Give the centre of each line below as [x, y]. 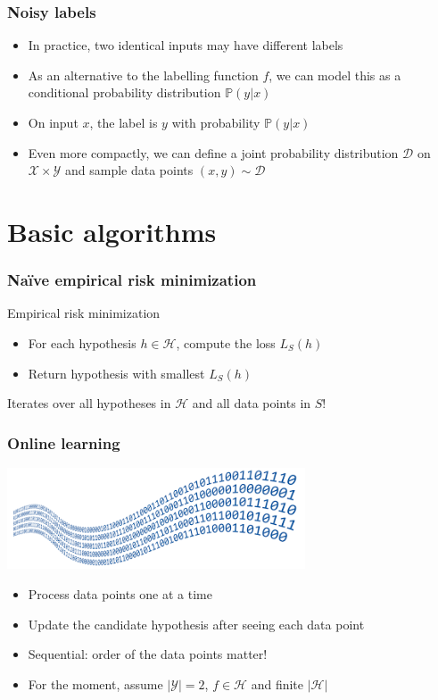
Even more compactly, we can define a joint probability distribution [213, 152]
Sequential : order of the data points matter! [148, 654]
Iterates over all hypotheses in [89, 403]
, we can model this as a [335, 75]
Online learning [64, 442]
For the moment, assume [95, 683]
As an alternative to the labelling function [143, 75]
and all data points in [252, 403]
